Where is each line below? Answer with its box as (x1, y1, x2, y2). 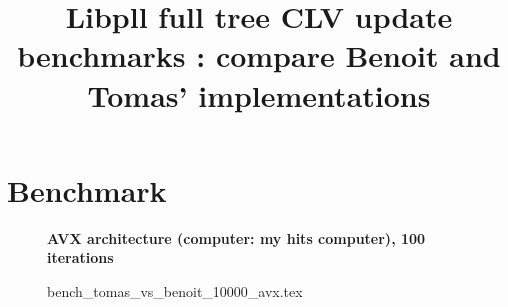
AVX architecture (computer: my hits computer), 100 (47, 227, 426, 248)
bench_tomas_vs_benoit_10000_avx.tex (47, 280, 303, 301)
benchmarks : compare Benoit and (17, 35, 501, 76)
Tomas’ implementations (87, 74, 431, 115)
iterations (47, 247, 114, 268)
